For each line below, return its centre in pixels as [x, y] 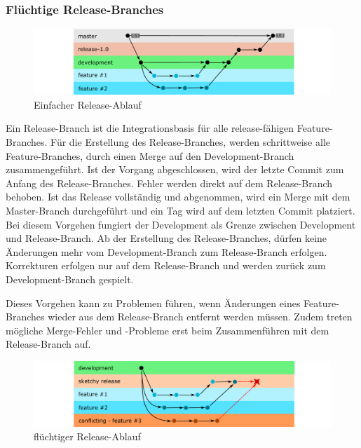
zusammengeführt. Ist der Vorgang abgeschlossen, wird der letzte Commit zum [175, 169]
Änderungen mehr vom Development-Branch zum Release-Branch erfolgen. [166, 251]
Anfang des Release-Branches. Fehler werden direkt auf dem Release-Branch [169, 183]
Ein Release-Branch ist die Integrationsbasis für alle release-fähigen [150, 128]
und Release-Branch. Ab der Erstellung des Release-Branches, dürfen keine [166, 238]
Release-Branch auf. [48, 344]
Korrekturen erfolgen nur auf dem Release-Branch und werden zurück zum [166, 265]
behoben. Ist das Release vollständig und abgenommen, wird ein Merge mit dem [178, 197]
